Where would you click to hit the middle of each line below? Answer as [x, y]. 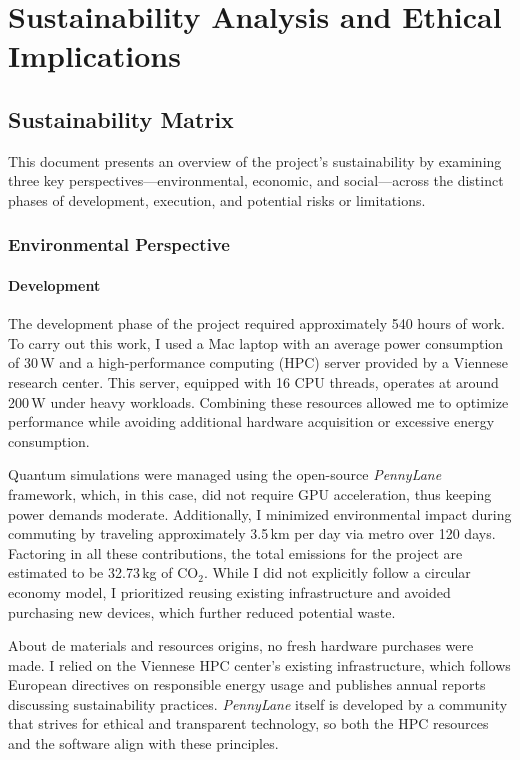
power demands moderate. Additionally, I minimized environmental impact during [260, 513]
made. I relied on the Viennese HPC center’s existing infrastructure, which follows [259, 664]
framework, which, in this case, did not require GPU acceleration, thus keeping [250, 493]
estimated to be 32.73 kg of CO [103, 572]
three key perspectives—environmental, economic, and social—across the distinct [256, 180]
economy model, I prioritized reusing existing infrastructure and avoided [229, 591]
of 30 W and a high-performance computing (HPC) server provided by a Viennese [258, 362]
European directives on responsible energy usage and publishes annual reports [247, 684]
